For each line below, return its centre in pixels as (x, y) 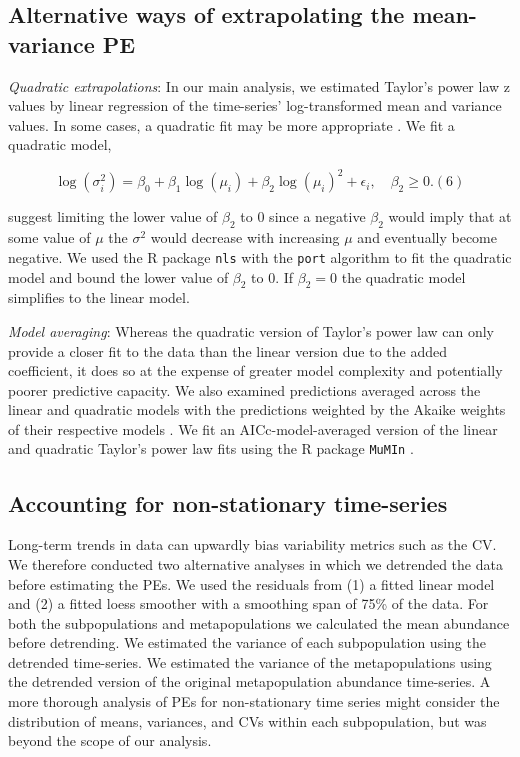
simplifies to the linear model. (99, 297)
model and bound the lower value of (118, 276)
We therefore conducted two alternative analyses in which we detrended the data (255, 563)
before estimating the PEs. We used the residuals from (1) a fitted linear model (251, 583)
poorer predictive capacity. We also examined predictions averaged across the (244, 389)
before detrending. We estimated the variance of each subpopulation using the (247, 642)
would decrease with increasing (245, 237)
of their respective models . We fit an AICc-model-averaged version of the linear (253, 428)
